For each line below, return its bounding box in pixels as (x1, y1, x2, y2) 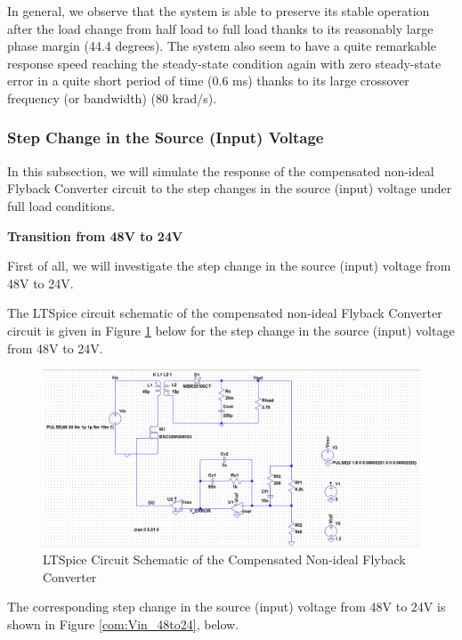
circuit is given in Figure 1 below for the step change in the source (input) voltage (7, 320, 455, 339)
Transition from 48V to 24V (7, 226, 183, 245)
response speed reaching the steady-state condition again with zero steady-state (7, 53, 442, 72)
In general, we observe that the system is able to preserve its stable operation (7, 2, 430, 20)
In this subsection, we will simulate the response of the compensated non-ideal (7, 161, 434, 180)
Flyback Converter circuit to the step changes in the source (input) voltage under (7, 179, 452, 198)
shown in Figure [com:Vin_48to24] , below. (7, 615, 239, 634)
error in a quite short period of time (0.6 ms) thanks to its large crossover (7, 71, 409, 90)
